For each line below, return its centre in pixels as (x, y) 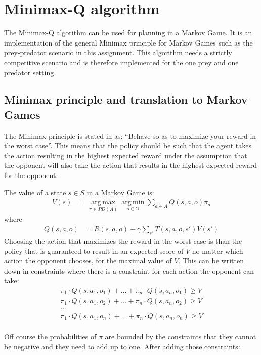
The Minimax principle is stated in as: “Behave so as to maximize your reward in (130, 135)
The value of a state (35, 192)
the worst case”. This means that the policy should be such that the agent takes (128, 145)
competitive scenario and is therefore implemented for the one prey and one (121, 62)
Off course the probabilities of (50, 337)
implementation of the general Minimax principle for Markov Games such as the (128, 42)
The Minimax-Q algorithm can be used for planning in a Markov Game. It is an (128, 33)
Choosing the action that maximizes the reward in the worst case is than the (123, 240)
